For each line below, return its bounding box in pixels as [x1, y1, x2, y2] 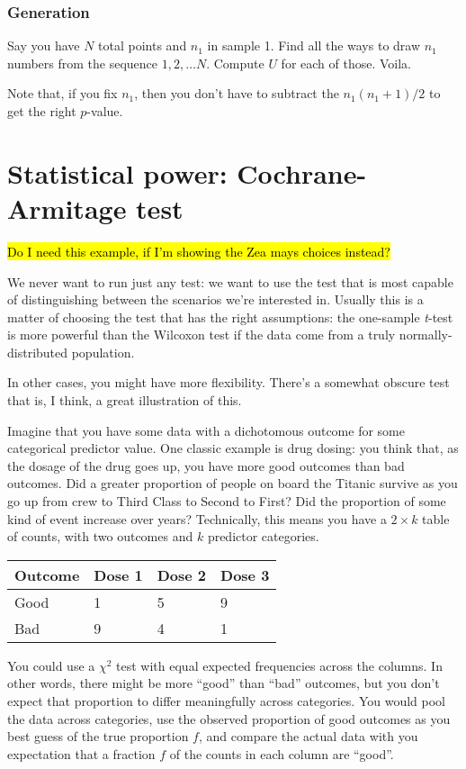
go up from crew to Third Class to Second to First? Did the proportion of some [7, 492, 446, 511]
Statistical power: [7, 154, 228, 191]
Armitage [7, 189, 127, 226]
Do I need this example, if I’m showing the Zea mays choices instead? [7, 241, 390, 260]
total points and [98, 36, 187, 55]
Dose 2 [157, 564, 207, 585]
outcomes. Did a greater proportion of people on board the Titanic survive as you [7, 474, 458, 493]
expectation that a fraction [7, 744, 156, 763]
